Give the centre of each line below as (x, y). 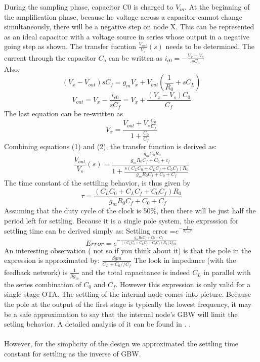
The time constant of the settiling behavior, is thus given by (97, 182)
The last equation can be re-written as (64, 113)
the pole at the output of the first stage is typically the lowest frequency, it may (128, 304)
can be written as (135, 57)
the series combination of (43, 284)
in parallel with (227, 272)
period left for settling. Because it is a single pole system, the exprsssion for (121, 220)
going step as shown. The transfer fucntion (70, 46)
